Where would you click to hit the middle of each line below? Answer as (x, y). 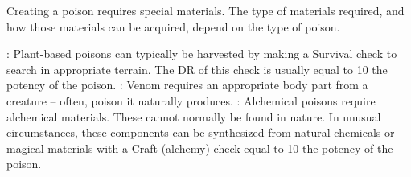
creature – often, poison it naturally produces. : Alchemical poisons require (191, 100)
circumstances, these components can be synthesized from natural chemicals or (201, 132)
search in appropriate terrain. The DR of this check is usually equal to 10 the (197, 69)
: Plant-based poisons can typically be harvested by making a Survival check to (202, 54)
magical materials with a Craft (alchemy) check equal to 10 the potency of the (200, 148)
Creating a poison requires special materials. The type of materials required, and (205, 10)
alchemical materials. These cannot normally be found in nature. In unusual (194, 116)
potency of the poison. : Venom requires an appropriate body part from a (187, 85)
